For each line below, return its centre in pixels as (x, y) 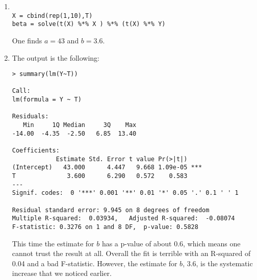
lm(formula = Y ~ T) (47, 100)
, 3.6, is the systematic (218, 263)
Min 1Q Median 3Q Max (80, 125)
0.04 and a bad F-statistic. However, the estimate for (95, 263)
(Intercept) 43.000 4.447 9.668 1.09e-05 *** (107, 168)
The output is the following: (56, 57)
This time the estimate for (53, 243)
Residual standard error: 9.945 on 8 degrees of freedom (111, 210)
